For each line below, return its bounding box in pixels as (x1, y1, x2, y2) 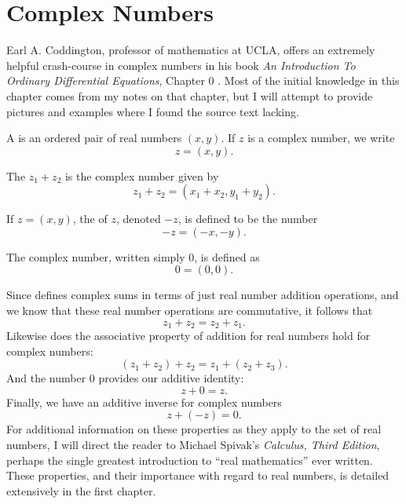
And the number (6, 370, 86, 386)
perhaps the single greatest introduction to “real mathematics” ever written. (6, 451, 373, 468)
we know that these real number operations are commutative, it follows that (6, 302, 373, 319)
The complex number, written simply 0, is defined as (6, 248, 260, 265)
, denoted (115, 210, 161, 227)
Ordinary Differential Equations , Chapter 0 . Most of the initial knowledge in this (6, 72, 400, 89)
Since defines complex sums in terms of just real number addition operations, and (6, 287, 399, 303)
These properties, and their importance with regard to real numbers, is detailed (6, 467, 390, 484)
